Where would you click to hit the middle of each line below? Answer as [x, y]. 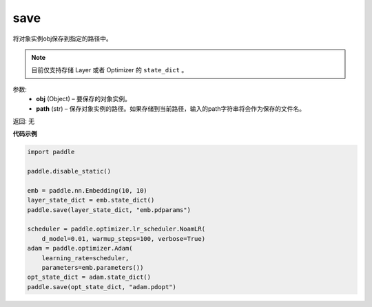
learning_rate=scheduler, [85, 258]
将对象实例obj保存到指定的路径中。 [63, 39]
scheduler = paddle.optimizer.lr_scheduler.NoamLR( [116, 229]
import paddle [51, 152]
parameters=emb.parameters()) [93, 267]
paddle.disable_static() [69, 171]
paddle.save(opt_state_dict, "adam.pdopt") [102, 287]
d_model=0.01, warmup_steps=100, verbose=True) [124, 239]
